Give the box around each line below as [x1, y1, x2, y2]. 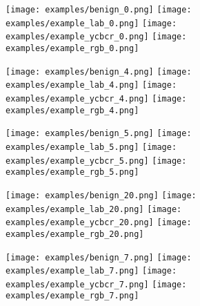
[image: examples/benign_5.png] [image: [6, 128, 192, 139]
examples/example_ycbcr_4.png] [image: [6, 93, 187, 104]
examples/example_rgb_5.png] [6, 167, 139, 178]
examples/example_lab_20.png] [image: [6, 204, 182, 214]
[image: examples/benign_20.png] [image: [6, 190, 197, 200]
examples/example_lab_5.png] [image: [6, 142, 177, 152]
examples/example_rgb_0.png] [6, 43, 139, 53]
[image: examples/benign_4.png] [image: [6, 66, 192, 77]
